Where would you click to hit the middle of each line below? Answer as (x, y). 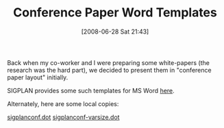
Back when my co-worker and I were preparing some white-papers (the (109, 62)
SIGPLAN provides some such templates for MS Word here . (91, 90)
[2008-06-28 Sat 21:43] (115, 31)
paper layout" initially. (38, 77)
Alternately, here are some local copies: (63, 103)
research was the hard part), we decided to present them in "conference (109, 70)
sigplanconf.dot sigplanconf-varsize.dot (63, 117)
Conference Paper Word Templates (115, 13)
